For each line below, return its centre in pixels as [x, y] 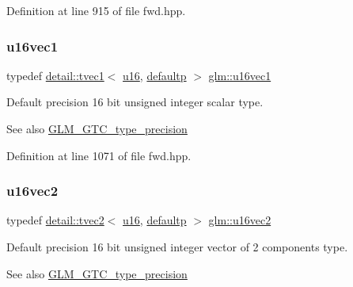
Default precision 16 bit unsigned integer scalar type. [135, 102]
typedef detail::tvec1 [55, 75]
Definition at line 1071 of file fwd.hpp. [99, 155]
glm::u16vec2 [240, 220]
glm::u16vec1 [240, 75]
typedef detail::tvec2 [55, 220]
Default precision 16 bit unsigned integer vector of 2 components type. [177, 247]
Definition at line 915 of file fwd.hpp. [96, 10]
